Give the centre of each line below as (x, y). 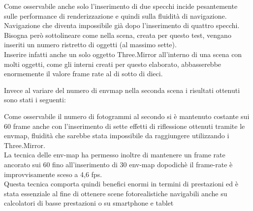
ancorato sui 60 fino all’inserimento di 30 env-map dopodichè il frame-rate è (118, 164)
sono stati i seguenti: (35, 100)
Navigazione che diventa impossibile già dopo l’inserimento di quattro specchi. (122, 25)
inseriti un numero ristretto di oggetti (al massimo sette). (90, 45)
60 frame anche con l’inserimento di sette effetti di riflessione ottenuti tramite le (125, 126)
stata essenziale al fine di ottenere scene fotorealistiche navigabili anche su (116, 193)
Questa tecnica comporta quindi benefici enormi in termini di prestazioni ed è (121, 184)
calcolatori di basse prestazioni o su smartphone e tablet (89, 203)
